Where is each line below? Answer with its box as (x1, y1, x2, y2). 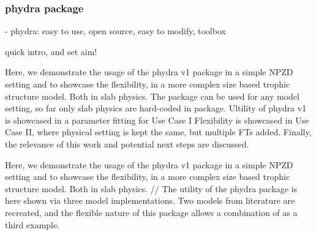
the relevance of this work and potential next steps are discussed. (5, 137, 249, 150)
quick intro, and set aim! (5, 45, 97, 58)
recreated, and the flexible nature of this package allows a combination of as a (5, 206, 298, 218)
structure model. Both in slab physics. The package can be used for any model (5, 89, 299, 102)
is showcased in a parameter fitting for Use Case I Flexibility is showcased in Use (5, 113, 309, 126)
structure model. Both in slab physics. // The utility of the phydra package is (5, 182, 298, 195)
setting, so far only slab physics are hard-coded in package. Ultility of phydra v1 (5, 102, 307, 114)
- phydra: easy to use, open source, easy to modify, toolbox (5, 24, 226, 37)
